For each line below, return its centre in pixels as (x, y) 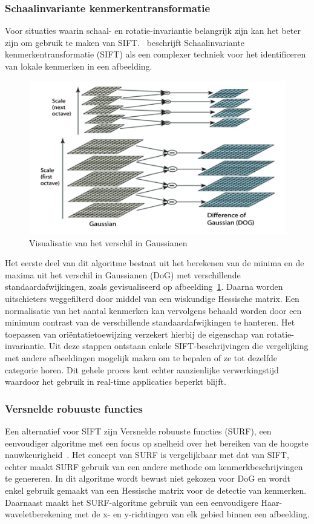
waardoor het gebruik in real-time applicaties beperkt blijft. (116, 382)
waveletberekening (38, 514)
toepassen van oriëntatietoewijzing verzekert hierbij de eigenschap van (135, 334)
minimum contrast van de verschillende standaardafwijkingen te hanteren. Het (150, 322)
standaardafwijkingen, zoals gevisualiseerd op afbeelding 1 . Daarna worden (144, 287)
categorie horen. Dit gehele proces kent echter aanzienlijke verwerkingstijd (142, 369)
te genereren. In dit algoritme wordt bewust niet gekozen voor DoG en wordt (148, 478)
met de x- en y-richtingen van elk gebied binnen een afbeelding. (192, 514)
